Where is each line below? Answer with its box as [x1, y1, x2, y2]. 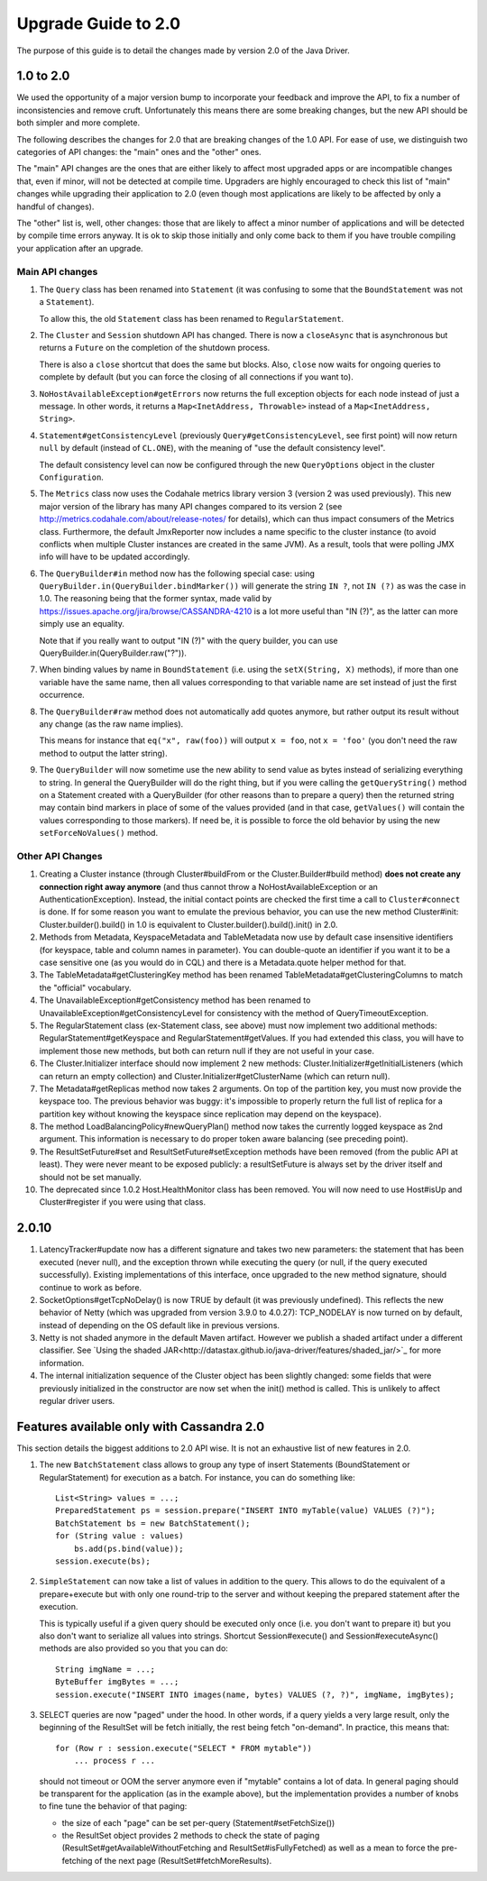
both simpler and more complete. [16, 117, 140, 128]
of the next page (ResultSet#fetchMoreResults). [94, 1855, 272, 1866]
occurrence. [39, 690, 85, 701]
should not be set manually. [39, 1171, 142, 1182]
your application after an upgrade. [16, 243, 143, 253]
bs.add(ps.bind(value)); [73, 1543, 184, 1554]
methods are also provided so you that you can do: [39, 1643, 229, 1654]
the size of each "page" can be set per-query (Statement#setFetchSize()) [61, 1817, 335, 1828]
